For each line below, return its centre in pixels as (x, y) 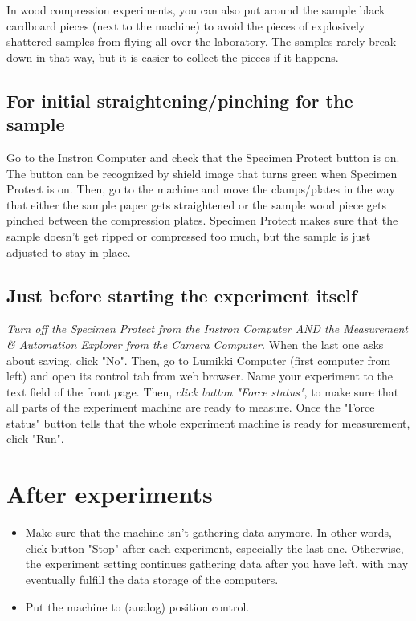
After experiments (110, 494)
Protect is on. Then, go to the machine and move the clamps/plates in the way (201, 189)
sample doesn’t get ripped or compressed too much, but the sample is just (189, 235)
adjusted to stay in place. (69, 252)
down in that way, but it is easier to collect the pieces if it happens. (173, 57)
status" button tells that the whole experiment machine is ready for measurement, (208, 422)
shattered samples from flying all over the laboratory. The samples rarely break (202, 41)
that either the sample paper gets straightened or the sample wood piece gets (196, 204)
